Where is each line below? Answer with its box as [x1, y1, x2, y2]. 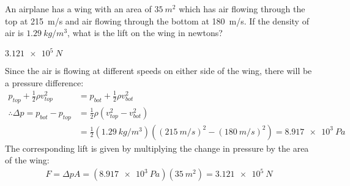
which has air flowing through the [179, 2, 305, 15]
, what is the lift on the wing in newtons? [67, 26, 223, 39]
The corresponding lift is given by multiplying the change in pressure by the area [5, 141, 309, 154]
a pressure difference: [5, 76, 84, 89]
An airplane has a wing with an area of [5, 2, 152, 15]
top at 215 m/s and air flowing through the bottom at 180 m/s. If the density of [5, 14, 309, 27]
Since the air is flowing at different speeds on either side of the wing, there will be [5, 64, 312, 77]
